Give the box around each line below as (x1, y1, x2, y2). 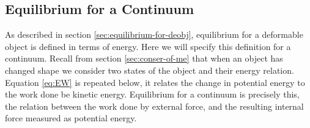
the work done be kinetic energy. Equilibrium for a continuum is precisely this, (5, 88, 300, 101)
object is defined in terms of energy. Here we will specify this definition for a (5, 40, 291, 52)
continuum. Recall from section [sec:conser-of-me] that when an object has (5, 52, 283, 65)
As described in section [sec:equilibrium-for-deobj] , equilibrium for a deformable (5, 28, 303, 41)
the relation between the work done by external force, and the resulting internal (5, 99, 304, 112)
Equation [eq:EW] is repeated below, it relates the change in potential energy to (5, 76, 305, 88)
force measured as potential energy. (5, 112, 137, 124)
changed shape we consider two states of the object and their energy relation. (5, 63, 294, 76)
